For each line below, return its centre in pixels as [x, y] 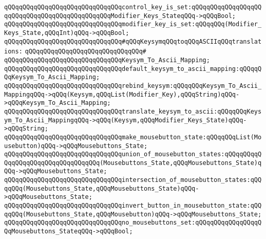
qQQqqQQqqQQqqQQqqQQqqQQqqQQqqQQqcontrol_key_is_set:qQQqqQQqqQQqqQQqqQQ [133, 7]
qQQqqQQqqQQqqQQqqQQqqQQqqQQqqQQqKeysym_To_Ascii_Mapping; [107, 60]
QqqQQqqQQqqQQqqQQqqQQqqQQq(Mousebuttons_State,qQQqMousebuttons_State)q [133, 163]
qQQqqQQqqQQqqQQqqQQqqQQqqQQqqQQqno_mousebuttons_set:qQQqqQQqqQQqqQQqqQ [133, 223]
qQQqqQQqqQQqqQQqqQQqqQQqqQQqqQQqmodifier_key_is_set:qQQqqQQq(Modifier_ [133, 24]
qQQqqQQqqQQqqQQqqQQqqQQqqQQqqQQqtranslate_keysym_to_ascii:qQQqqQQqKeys [133, 111]
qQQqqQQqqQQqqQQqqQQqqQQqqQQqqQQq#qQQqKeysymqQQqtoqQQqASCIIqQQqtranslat [133, 41]
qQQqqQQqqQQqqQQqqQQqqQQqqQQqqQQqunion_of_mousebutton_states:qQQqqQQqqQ [133, 154]
